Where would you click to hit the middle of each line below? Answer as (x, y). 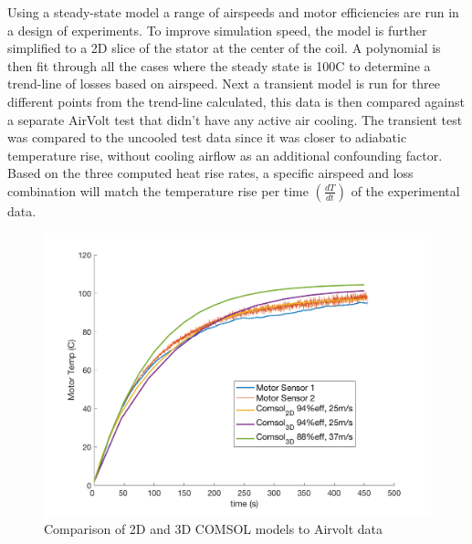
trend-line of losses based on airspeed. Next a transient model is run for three (224, 84)
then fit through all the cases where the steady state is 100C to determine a (219, 65)
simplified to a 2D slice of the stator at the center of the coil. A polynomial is (224, 48)
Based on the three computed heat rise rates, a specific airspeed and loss (210, 173)
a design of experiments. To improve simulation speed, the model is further (217, 30)
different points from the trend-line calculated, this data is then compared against (236, 101)
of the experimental (405, 190)
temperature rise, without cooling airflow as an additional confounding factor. (225, 155)
